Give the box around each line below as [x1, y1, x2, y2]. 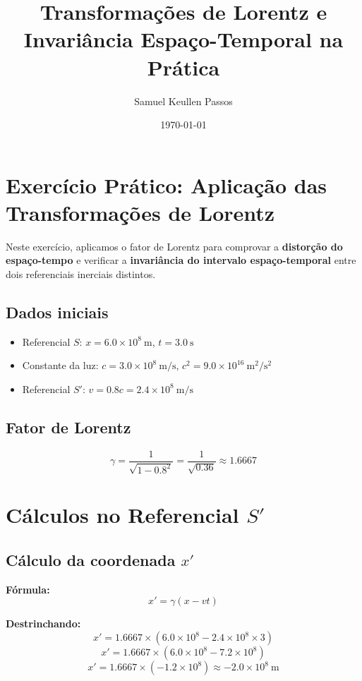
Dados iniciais [6, 301, 109, 323]
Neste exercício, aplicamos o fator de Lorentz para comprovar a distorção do [6, 239, 343, 253]
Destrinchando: [6, 616, 81, 631]
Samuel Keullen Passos [134, 93, 233, 108]
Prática [147, 52, 220, 81]
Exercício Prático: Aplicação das [6, 170, 327, 199]
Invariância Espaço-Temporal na [23, 25, 344, 54]
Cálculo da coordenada [6, 549, 176, 570]
